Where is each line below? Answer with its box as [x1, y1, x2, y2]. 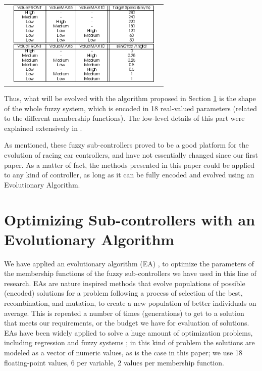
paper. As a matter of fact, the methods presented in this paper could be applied [4, 159, 254, 170]
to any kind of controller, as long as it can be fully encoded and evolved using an [4, 169, 254, 180]
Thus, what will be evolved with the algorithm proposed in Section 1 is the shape [4, 93, 256, 104]
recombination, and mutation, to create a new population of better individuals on [4, 298, 256, 308]
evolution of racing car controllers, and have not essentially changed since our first [4, 149, 258, 160]
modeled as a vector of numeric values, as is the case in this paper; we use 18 [4, 347, 242, 358]
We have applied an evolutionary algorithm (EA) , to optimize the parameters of [4, 258, 254, 268]
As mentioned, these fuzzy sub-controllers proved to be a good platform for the [4, 140, 249, 150]
